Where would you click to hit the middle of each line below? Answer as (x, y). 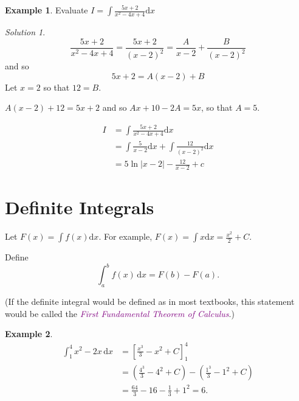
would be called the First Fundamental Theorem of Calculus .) (120, 313)
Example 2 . (29, 334)
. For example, (125, 236)
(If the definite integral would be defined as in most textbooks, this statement (150, 302)
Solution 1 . (25, 32)
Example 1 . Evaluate (46, 10)
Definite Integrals (80, 207)
